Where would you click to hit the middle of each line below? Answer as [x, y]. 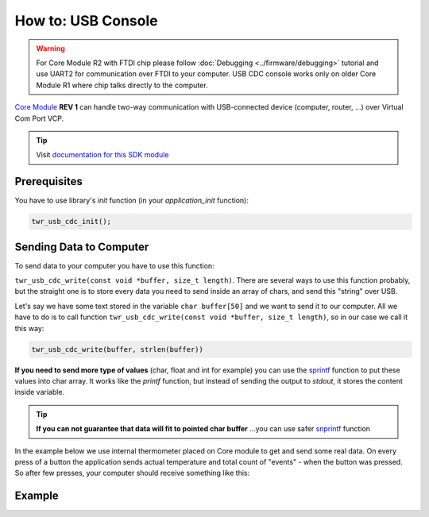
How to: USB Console [86, 21]
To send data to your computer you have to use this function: [114, 265]
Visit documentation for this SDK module [102, 155]
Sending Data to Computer [82, 247]
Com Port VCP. [39, 118]
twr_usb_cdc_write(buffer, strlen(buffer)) [118, 349]
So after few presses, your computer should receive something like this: [132, 473]
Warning [50, 48]
